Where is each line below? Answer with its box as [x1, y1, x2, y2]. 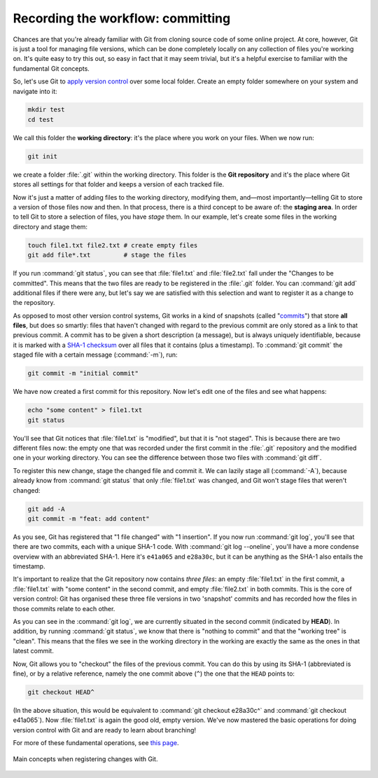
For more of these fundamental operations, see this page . [13, 739, 179, 747]
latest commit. [13, 647, 54, 655]
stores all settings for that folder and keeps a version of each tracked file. [13, 180, 224, 189]
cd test [27, 116, 54, 123]
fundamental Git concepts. [13, 64, 90, 73]
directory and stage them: [13, 222, 87, 231]
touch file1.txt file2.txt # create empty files [27, 241, 198, 249]
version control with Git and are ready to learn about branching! [13, 725, 196, 734]
